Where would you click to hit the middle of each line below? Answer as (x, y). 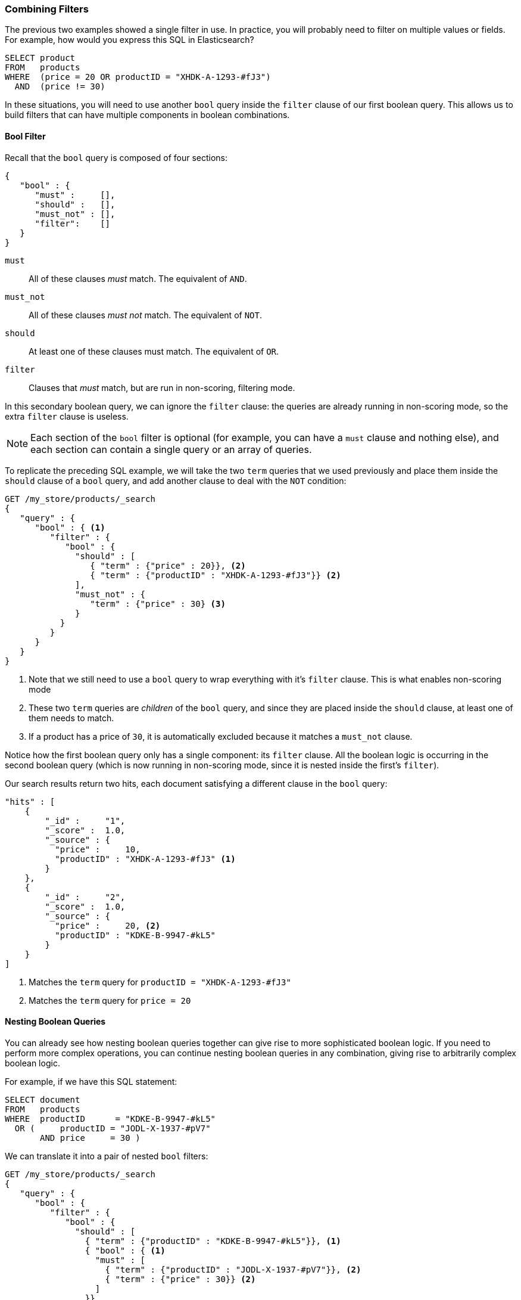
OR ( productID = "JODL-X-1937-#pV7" (113, 1128)
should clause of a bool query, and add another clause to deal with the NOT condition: (176, 480)
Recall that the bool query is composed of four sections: (116, 157)
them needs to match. (71, 718)
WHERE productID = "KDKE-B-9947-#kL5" (110, 1119)
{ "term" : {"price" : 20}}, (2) (168, 565)
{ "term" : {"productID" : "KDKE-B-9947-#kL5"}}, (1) (213, 1241)
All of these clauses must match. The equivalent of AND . (138, 278)
